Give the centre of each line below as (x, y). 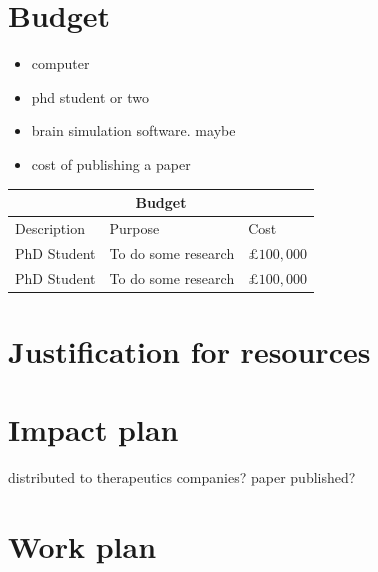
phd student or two (90, 96)
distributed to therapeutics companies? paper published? (182, 477)
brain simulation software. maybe (133, 130)
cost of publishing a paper (111, 163)
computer (60, 63)
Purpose (134, 227)
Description (50, 227)
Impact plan (93, 429)
